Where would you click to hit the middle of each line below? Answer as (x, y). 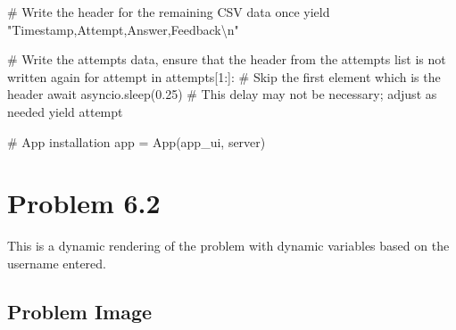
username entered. (57, 263)
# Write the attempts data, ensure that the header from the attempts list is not (227, 59)
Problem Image (80, 311)
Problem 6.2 (84, 203)
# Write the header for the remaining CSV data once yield (169, 12)
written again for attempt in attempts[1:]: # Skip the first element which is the (224, 76)
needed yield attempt (65, 111)
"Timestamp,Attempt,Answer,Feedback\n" (123, 29)
